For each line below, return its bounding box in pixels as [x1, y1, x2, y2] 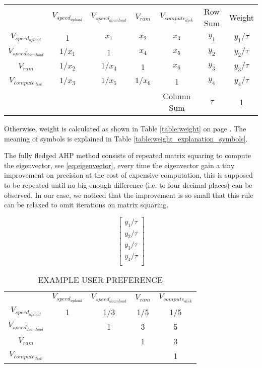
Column [163, 90, 191, 102]
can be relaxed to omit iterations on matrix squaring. [4, 199, 169, 210]
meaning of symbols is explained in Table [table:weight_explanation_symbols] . [4, 133, 248, 143]
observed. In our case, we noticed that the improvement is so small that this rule [4, 189, 253, 200]
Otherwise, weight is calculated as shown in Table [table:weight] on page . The [4, 123, 246, 133]
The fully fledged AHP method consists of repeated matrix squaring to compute [4, 150, 251, 161]
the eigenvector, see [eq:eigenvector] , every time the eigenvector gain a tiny [4, 160, 235, 170]
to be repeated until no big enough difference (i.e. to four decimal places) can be [4, 179, 252, 190]
